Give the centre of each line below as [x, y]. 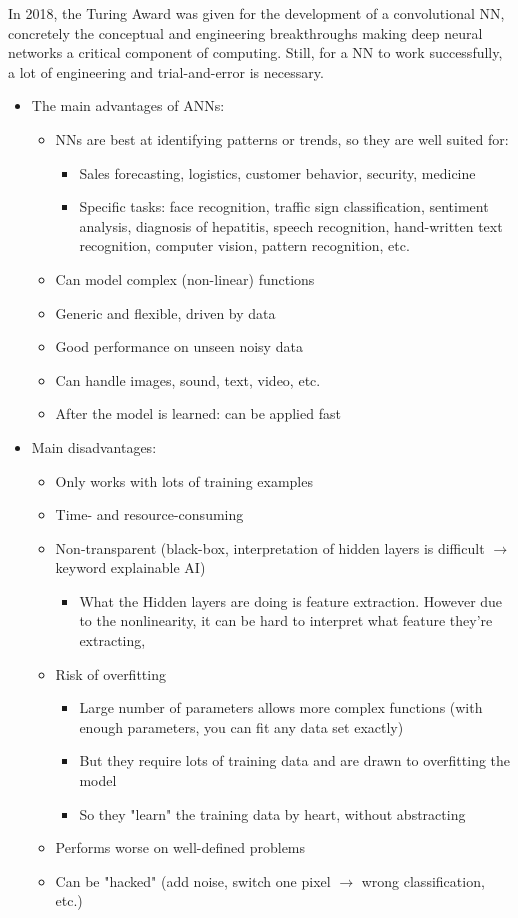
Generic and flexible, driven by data [165, 312]
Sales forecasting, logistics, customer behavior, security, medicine [277, 172]
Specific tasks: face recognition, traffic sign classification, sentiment [284, 206]
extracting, [112, 640]
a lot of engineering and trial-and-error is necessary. [166, 71]
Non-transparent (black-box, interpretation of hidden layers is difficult [270, 547]
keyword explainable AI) [130, 567]
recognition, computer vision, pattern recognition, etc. [244, 245]
